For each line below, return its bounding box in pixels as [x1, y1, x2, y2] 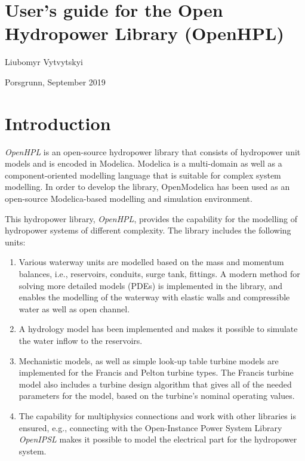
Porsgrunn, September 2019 [5, 75, 106, 88]
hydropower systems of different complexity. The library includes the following [5, 224, 291, 236]
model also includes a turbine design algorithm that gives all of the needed [19, 377, 292, 390]
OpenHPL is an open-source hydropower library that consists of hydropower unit [5, 145, 301, 158]
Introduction [5, 110, 111, 135]
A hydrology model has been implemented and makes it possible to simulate [19, 322, 298, 335]
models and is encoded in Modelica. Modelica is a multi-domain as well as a [5, 157, 282, 170]
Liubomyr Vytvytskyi [5, 56, 84, 68]
